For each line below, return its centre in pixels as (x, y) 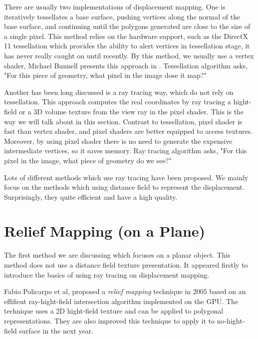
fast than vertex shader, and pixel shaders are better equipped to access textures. (129, 131)
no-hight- (231, 320)
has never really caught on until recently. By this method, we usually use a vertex (129, 55)
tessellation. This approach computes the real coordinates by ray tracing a (118, 102)
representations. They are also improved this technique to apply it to (110, 320)
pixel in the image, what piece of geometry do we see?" (88, 160)
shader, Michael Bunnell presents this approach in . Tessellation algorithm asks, (126, 65)
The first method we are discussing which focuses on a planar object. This (117, 255)
